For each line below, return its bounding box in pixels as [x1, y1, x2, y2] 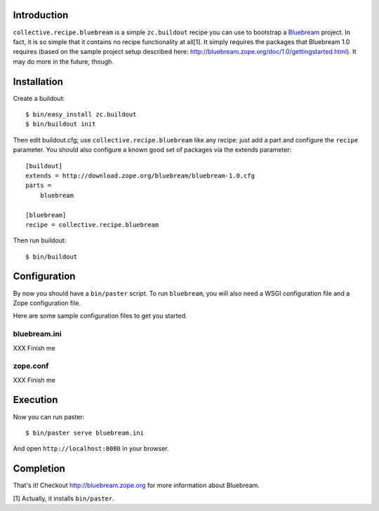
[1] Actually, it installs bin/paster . [13, 494, 115, 503]
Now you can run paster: [13, 412, 85, 421]
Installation [13, 76, 63, 88]
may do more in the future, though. [13, 57, 114, 66]
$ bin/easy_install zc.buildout [25, 110, 137, 118]
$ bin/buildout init [25, 120, 96, 128]
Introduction [13, 9, 69, 21]
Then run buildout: [13, 236, 67, 245]
